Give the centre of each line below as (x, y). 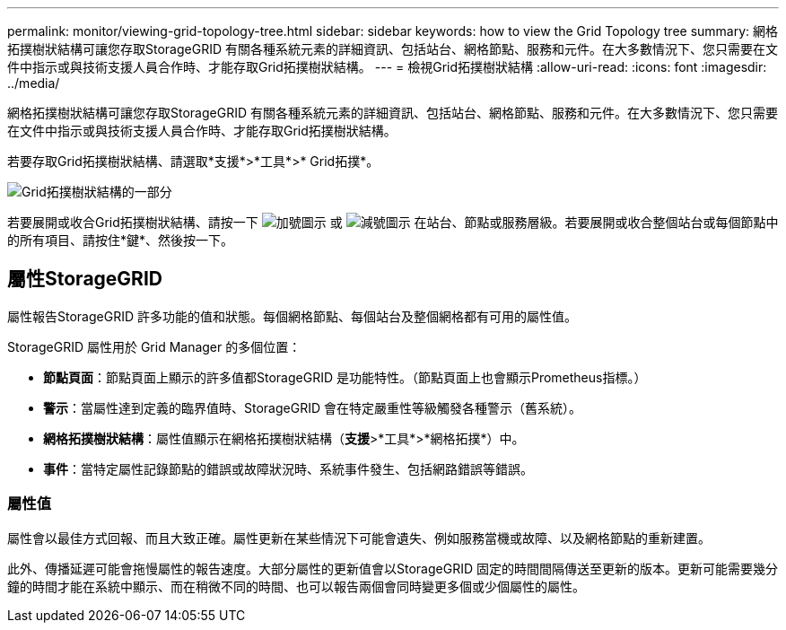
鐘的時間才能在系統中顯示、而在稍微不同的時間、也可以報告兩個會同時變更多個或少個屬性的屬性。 (296, 586)
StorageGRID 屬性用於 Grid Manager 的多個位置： (154, 346)
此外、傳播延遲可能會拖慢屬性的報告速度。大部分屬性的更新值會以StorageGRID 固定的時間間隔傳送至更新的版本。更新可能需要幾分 (393, 568)
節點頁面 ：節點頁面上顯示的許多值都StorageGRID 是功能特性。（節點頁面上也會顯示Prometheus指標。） (345, 377)
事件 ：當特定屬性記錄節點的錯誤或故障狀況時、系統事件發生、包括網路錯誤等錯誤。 (288, 468)
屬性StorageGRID (85, 279)
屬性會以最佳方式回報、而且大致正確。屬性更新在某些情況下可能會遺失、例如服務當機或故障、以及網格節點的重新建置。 (359, 538)
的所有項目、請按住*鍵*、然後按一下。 (121, 240)
